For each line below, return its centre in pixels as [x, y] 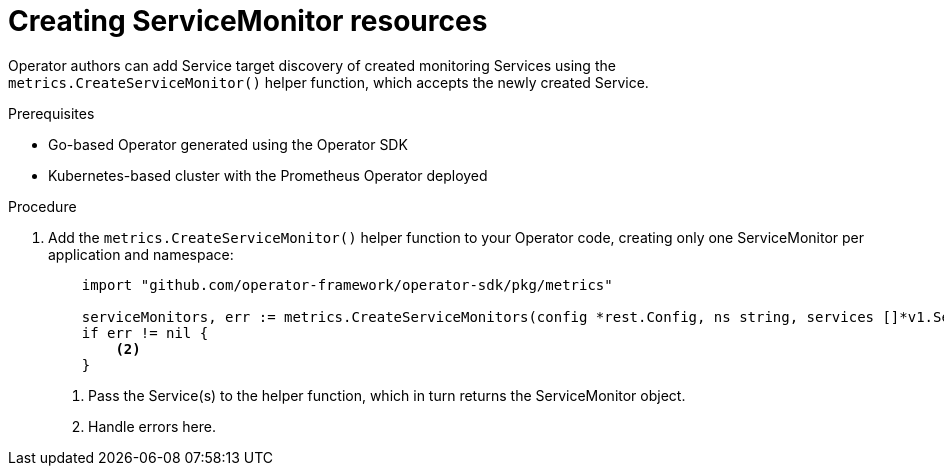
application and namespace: [141, 254]
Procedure [42, 206]
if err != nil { [145, 332]
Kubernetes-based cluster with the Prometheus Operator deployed [268, 175]
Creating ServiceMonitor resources [248, 21]
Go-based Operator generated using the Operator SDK [228, 144]
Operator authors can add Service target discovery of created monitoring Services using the [312, 65]
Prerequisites [51, 113]
